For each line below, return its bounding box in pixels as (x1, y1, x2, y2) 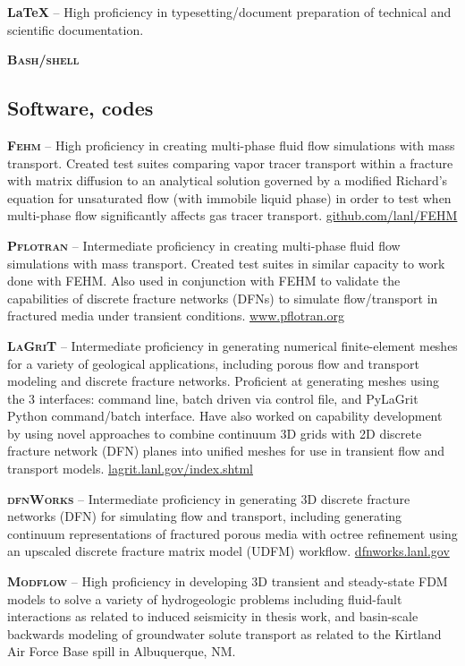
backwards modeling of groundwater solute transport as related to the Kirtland (7, 624, 442, 643)
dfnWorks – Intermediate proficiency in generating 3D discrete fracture (7, 489, 410, 508)
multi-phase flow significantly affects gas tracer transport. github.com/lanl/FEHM (7, 206, 458, 225)
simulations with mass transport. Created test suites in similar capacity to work (7, 253, 445, 272)
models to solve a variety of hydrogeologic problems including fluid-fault (7, 589, 402, 608)
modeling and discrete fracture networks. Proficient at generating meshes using (7, 371, 440, 390)
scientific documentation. (7, 20, 144, 38)
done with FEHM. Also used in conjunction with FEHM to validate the (7, 271, 401, 290)
